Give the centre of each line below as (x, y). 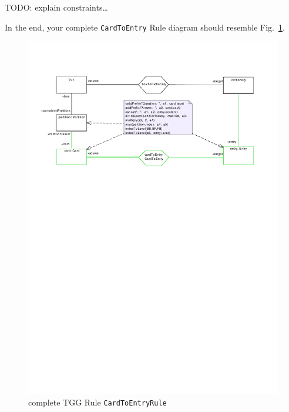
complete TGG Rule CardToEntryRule (98, 402)
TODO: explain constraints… (56, 7)
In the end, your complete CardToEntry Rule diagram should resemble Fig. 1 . (145, 27)
